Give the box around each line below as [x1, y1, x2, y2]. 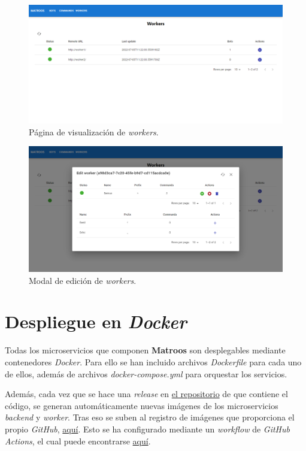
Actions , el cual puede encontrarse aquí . [5, 434, 151, 447]
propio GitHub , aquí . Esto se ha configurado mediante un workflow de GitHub [5, 422, 290, 435]
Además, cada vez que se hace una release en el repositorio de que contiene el [5, 388, 288, 400]
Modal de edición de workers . [29, 274, 137, 286]
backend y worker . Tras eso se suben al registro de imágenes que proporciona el [5, 411, 295, 423]
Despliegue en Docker [5, 309, 187, 334]
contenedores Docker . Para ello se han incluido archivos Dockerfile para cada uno [5, 355, 302, 368]
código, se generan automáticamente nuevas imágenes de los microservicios [5, 399, 278, 411]
